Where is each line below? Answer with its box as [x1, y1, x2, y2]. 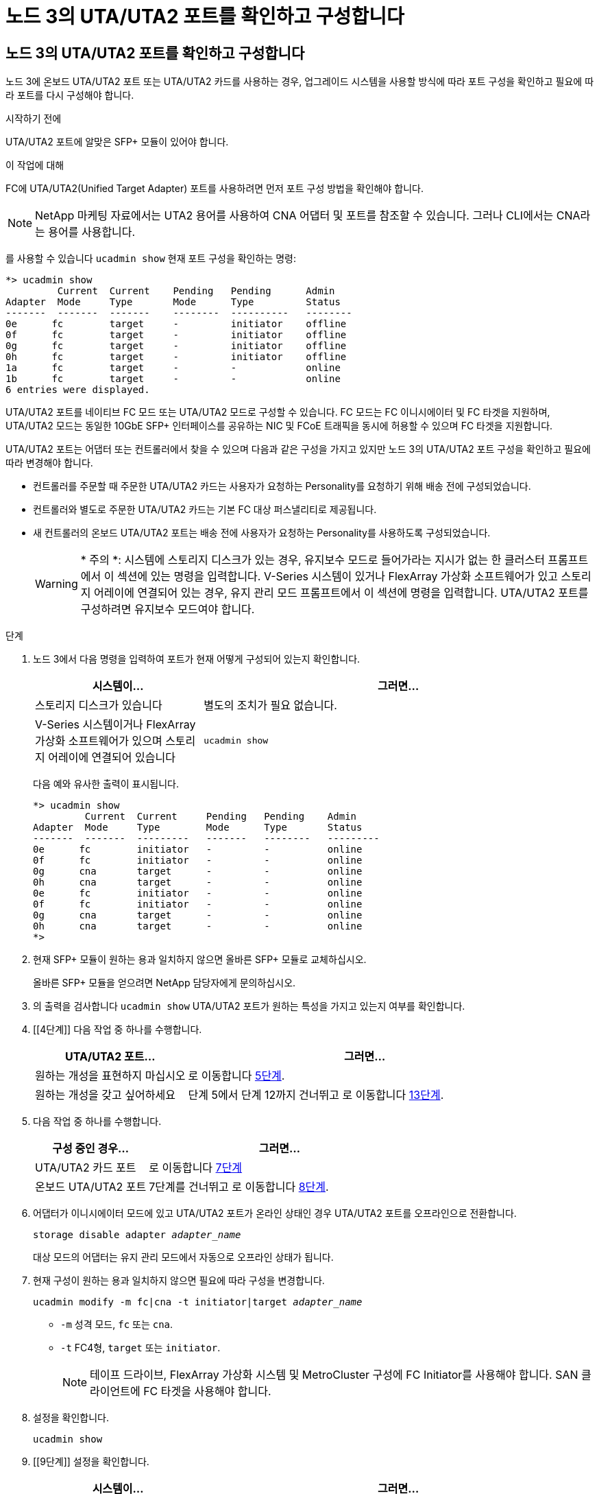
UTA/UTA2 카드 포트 [35, 1161, 136, 1175]
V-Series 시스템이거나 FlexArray [35, 718, 196, 732]
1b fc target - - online [5, 373, 341, 385]
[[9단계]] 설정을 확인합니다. [33, 1456, 149, 1468]
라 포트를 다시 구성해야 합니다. [5, 89, 134, 102]
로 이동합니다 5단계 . [188, 1069, 285, 1083]
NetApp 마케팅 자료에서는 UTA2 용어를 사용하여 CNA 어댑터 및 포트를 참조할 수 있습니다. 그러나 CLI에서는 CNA [35, 209, 580, 223]
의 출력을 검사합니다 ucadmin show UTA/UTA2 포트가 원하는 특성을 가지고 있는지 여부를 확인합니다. [33, 1000, 465, 1012]
